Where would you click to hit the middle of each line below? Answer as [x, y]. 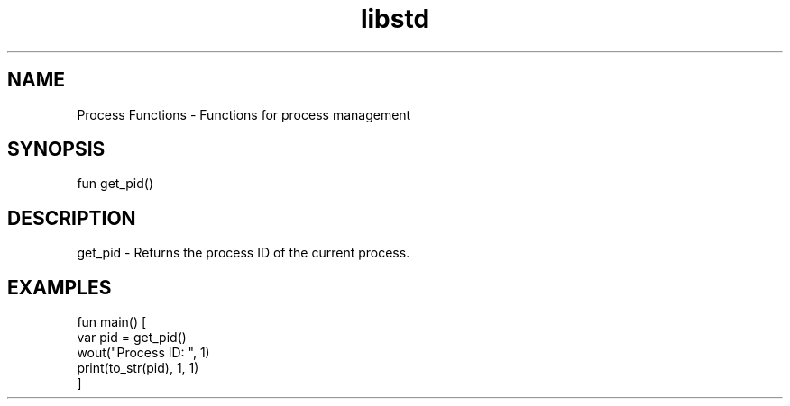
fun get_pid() [115, 184]
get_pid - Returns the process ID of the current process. [243, 253]
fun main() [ [112, 322]
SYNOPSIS [56, 149]
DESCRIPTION [72, 218]
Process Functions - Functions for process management [244, 114]
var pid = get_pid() [132, 338]
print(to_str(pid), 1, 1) [138, 368]
